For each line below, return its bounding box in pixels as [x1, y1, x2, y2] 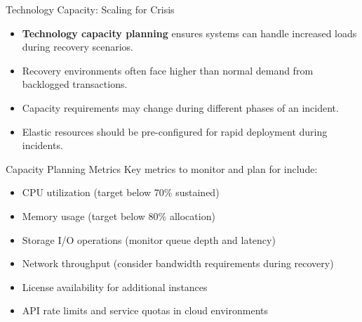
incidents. [22, 138, 63, 153]
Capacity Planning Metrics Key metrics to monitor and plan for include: [6, 161, 318, 176]
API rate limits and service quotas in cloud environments [22, 303, 269, 318]
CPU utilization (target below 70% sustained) [22, 185, 220, 200]
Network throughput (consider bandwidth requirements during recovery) [22, 256, 334, 271]
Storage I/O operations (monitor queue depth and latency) [22, 232, 276, 247]
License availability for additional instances [22, 279, 208, 294]
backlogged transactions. [22, 77, 128, 91]
